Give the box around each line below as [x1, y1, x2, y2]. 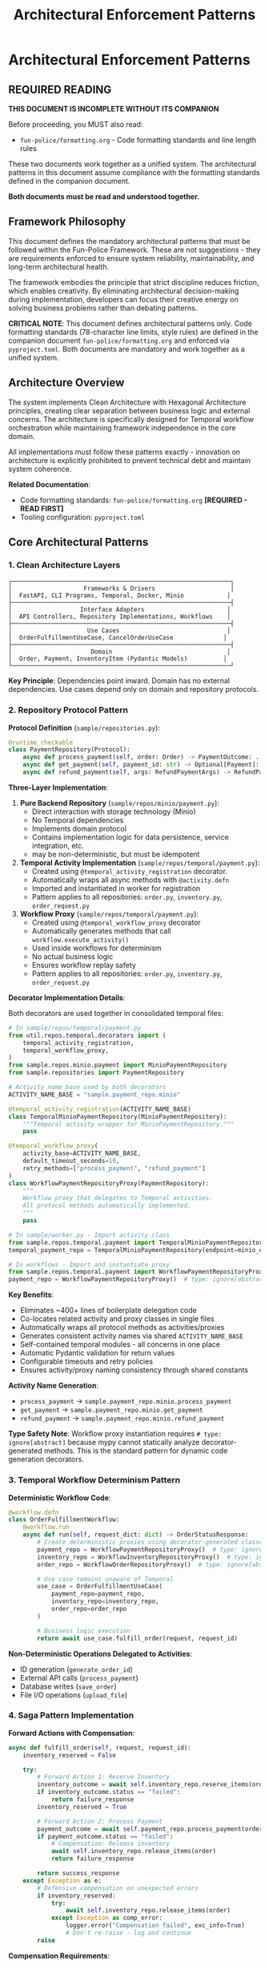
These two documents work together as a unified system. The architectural [8, 159, 257, 169]
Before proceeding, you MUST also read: [8, 120, 143, 129]
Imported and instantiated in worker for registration [31, 883, 201, 893]
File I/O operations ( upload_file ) [19, 1689, 128, 1699]
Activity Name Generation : [8, 1380, 98, 1390]
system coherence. [8, 464, 72, 474]
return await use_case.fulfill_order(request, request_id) [37, 1634, 239, 1642]
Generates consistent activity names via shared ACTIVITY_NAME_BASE [19, 1331, 243, 1341]
